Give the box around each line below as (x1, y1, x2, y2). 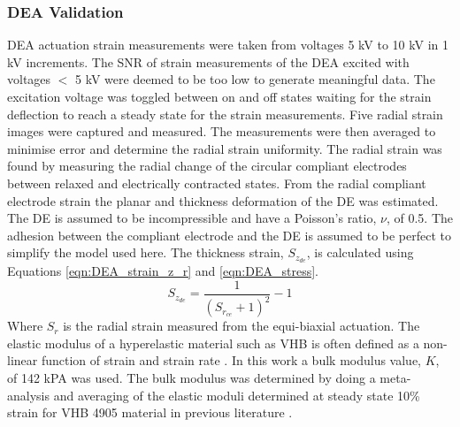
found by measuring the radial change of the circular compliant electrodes (7, 156, 407, 175)
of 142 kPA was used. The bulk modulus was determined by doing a (7, 368, 376, 386)
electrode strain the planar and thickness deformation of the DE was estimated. (7, 191, 439, 210)
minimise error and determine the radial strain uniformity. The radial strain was (7, 139, 442, 157)
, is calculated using (306, 243, 414, 262)
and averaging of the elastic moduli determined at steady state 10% (53, 385, 420, 404)
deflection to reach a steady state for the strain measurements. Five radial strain (7, 104, 443, 123)
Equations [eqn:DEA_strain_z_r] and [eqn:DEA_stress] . (7, 262, 318, 280)
